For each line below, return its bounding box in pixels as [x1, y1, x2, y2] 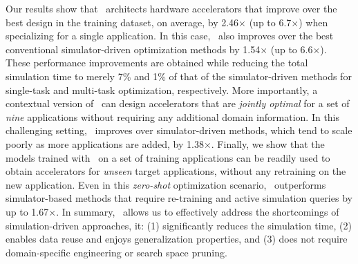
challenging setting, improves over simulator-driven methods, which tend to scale [6, 123, 352, 138]
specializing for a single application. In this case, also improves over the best [6, 28, 334, 43]
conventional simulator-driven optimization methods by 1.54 [6, 41, 261, 56]
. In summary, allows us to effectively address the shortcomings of [56, 204, 339, 218]
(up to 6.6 [270, 41, 313, 56]
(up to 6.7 [249, 15, 292, 29]
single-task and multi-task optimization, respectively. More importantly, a [6, 82, 318, 97]
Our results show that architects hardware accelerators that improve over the [6, 1, 337, 15]
